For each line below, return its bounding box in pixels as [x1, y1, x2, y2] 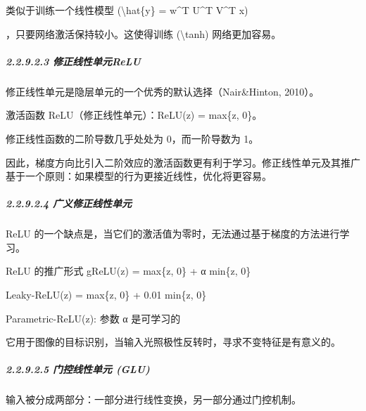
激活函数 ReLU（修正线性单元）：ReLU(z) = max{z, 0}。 [6, 107, 263, 122]
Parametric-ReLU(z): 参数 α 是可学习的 [6, 311, 181, 325]
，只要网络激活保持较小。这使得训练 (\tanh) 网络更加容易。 [6, 26, 282, 41]
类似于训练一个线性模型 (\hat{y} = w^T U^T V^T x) [6, 3, 248, 17]
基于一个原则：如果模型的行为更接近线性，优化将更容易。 [6, 169, 272, 183]
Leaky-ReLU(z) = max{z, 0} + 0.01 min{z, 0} [6, 287, 207, 302]
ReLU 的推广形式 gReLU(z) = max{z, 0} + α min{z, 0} [6, 263, 251, 278]
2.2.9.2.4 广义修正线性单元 [6, 196, 132, 211]
